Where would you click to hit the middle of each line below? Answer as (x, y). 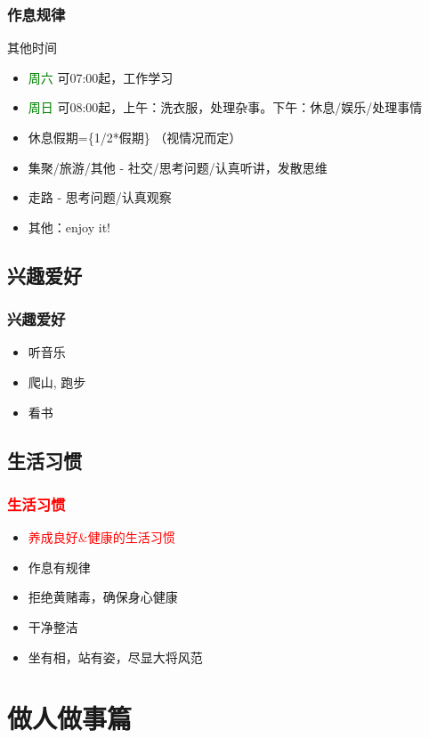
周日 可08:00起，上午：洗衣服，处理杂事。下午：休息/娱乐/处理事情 (225, 107)
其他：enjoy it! (69, 227)
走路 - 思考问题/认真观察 (100, 197)
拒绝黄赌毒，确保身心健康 (103, 597)
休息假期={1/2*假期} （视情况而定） (135, 137)
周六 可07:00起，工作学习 (101, 77)
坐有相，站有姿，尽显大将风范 (115, 657)
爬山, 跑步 (57, 381)
